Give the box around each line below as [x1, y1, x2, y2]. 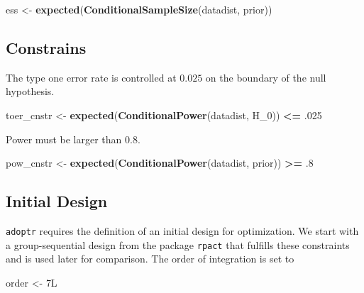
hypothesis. [6, 84, 55, 99]
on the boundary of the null [205, 70, 326, 84]
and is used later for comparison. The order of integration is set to [6, 251, 294, 266]
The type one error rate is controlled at [6, 70, 177, 84]
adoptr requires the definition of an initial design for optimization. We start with [6, 223, 359, 238]
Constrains [6, 36, 87, 58]
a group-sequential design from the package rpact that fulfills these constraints [6, 237, 350, 252]
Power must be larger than [6, 131, 122, 146]
